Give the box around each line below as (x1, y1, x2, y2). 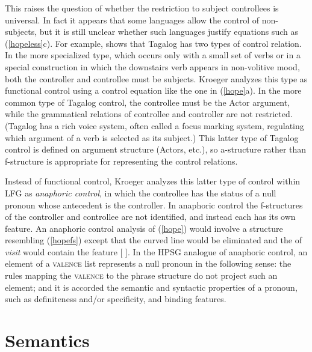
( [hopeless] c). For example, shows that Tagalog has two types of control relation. (5, 37, 302, 49)
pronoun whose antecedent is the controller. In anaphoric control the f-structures (5, 198, 303, 211)
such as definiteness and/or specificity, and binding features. (5, 293, 226, 305)
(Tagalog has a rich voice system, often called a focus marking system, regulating (5, 119, 304, 132)
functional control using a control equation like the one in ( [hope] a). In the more (5, 84, 302, 97)
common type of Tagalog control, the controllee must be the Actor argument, (5, 96, 290, 108)
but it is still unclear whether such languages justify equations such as (39, 25, 298, 38)
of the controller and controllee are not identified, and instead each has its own (5, 210, 296, 223)
